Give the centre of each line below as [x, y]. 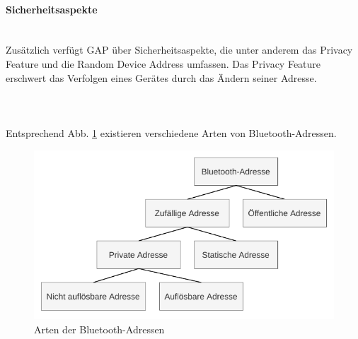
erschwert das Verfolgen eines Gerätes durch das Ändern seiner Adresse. [161, 77]
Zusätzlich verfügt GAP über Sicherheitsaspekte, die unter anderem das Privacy [179, 50]
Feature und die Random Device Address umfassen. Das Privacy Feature [163, 63]
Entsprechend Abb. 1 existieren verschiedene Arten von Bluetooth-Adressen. [171, 132]
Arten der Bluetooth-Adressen [99, 329]
